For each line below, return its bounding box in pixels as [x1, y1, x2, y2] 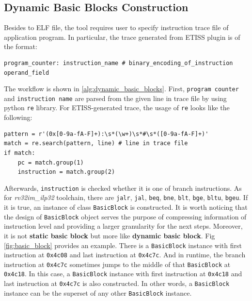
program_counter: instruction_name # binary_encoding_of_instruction [4, 59, 233, 67]
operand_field [4, 69, 49, 76]
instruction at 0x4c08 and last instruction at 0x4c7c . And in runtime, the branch [4, 250, 246, 260]
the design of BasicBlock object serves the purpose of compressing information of [4, 211, 247, 221]
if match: [4, 149, 35, 156]
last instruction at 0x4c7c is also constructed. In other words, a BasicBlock [4, 278, 230, 288]
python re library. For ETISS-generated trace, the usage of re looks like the [4, 102, 230, 113]
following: [4, 112, 32, 122]
